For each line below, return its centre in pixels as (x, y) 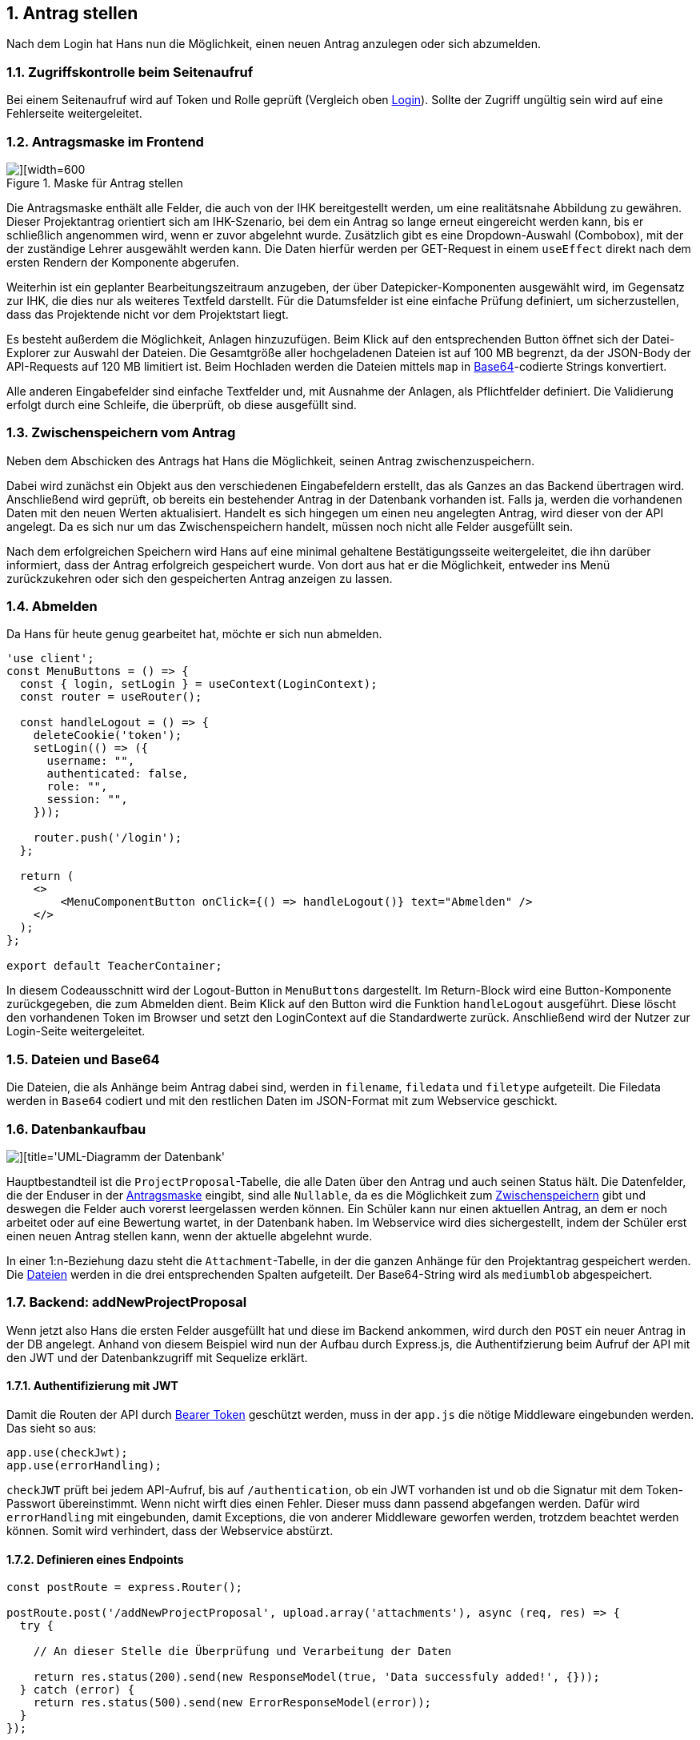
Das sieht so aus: (52, 1428)
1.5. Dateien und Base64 (83, 1059)
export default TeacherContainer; (114, 966)
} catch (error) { (77, 1690)
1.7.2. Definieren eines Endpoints (95, 1559)
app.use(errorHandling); (84, 1465)
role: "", (77, 787)
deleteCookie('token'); (108, 735)
